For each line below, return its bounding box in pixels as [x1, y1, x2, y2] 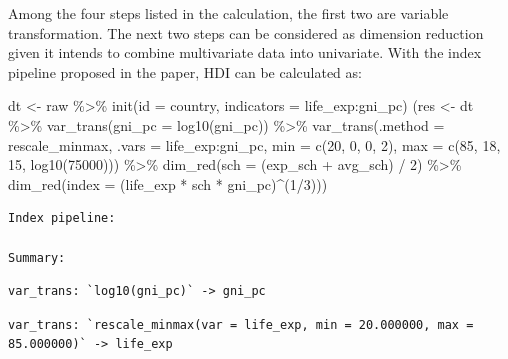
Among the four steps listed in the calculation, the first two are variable [8, 3, 449, 23]
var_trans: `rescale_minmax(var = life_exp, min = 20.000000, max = [8, 317, 474, 332]
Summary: [8, 250, 66, 265]
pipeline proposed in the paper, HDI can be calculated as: [8, 61, 362, 82]
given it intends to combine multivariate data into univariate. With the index [8, 42, 482, 63]
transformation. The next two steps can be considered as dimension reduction [8, 22, 484, 43]
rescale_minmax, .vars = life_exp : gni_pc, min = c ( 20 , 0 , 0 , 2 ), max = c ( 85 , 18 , [8, 134, 501, 155]
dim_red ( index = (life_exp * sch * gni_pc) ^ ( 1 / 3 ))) [8, 173, 328, 194]
